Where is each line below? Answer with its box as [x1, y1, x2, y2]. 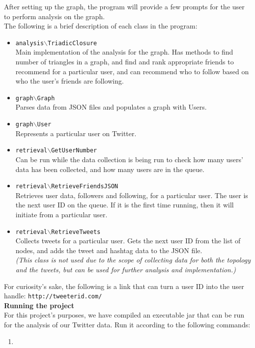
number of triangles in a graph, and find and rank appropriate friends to [15, 57, 234, 67]
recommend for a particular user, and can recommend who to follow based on [15, 66, 249, 76]
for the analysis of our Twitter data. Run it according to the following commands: [4, 319, 251, 330]
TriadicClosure [48, 39, 97, 47]
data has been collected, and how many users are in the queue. [15, 164, 204, 174]
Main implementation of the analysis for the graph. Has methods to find [15, 47, 233, 57]
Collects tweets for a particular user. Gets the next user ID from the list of [15, 235, 241, 246]
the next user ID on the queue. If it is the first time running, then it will [15, 200, 234, 210]
